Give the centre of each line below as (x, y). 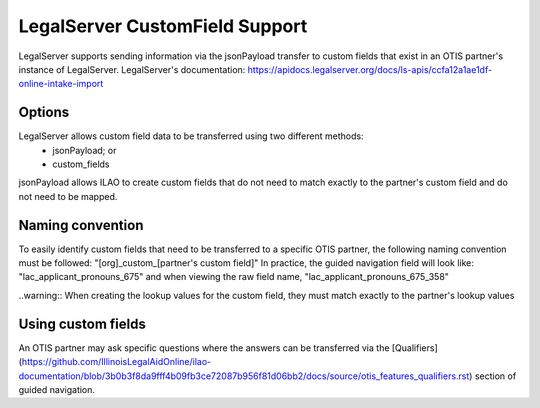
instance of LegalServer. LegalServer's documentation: (132, 69)
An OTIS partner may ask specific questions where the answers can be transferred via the (204, 347)
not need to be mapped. (68, 196)
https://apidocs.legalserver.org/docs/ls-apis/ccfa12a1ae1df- (370, 69)
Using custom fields (82, 323)
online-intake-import (61, 84)
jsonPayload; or (84, 150)
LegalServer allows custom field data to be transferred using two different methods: (191, 136)
